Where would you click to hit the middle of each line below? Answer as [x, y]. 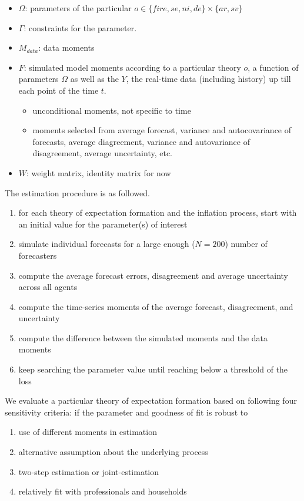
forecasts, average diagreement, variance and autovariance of [141, 141]
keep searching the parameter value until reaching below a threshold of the [153, 369]
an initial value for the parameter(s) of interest [103, 224]
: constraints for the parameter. [80, 27]
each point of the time [59, 90]
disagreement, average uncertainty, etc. [102, 153]
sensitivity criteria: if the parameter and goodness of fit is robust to [126, 412]
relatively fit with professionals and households [103, 491]
